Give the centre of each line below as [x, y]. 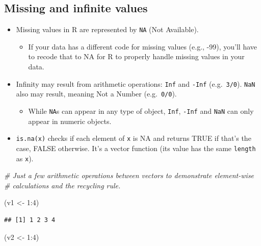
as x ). [25, 158]
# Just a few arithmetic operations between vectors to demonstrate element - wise [129, 175]
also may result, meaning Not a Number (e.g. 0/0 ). [96, 94]
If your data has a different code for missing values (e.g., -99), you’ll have [142, 46]
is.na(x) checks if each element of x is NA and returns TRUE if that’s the [134, 138]
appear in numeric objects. [70, 121]
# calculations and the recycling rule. [62, 185]
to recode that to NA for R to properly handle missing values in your [136, 56]
